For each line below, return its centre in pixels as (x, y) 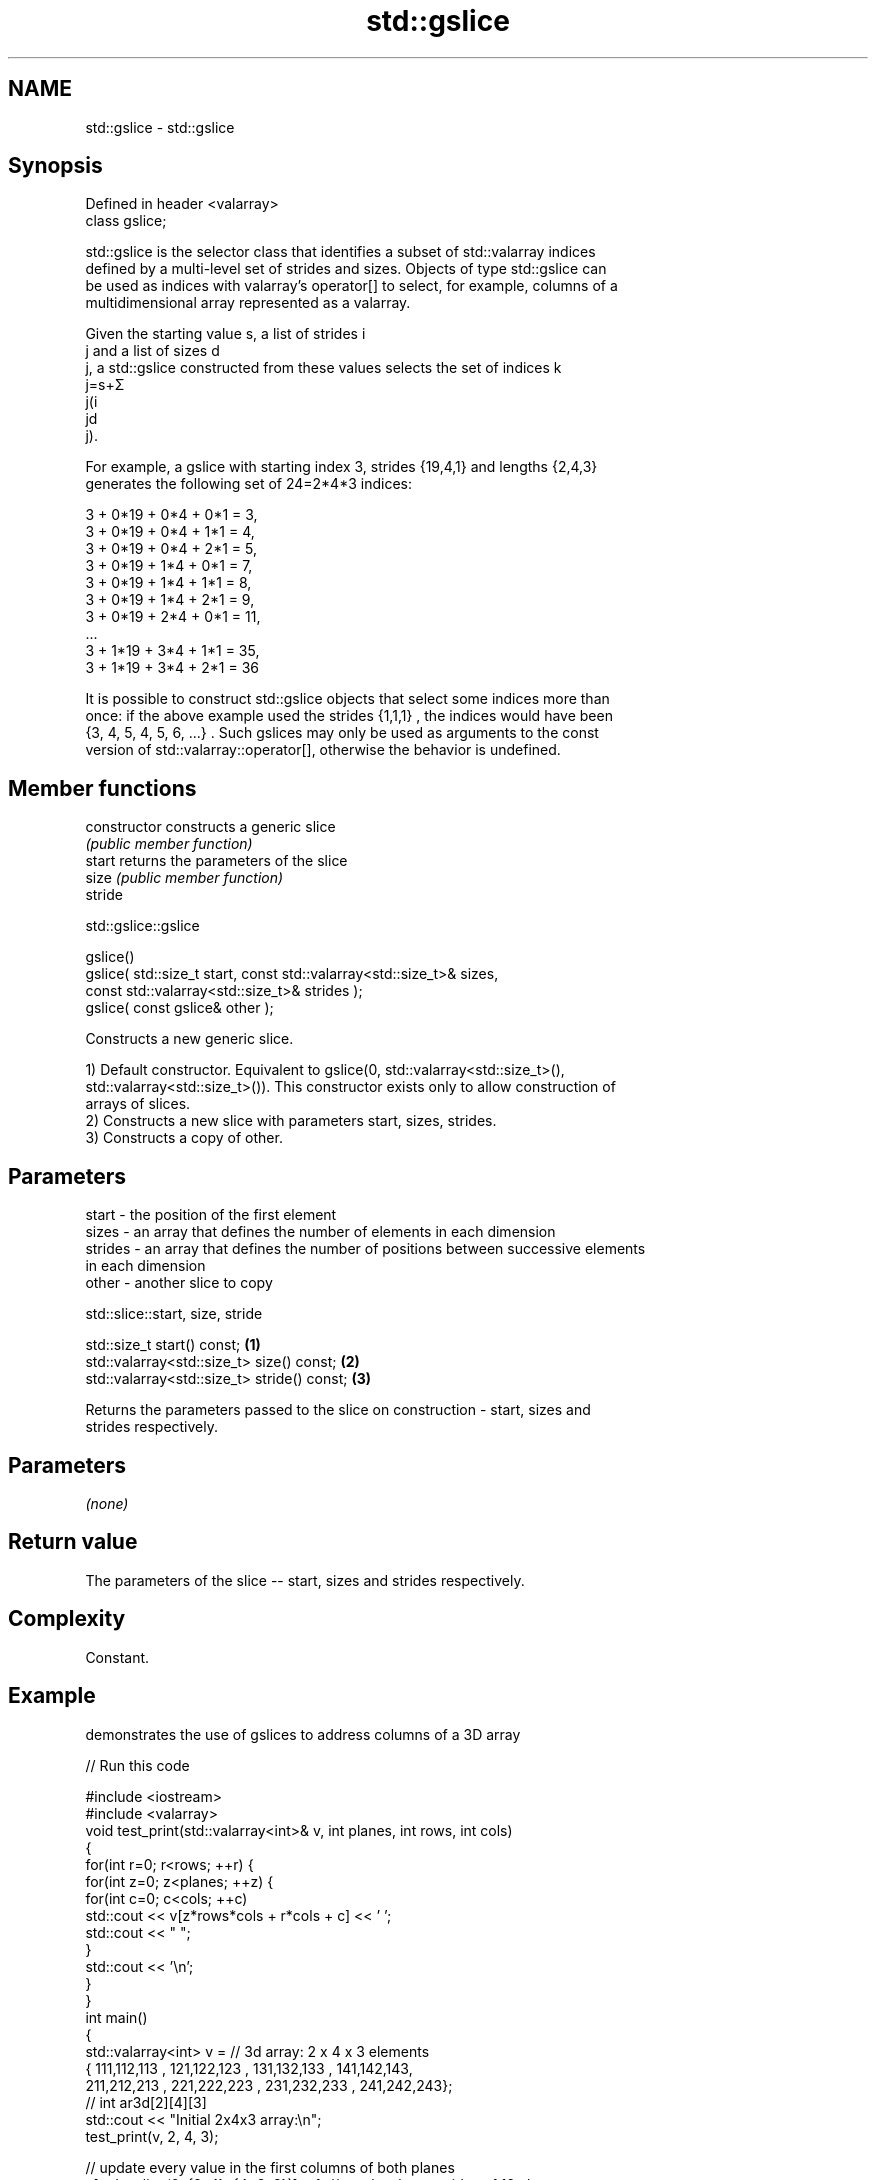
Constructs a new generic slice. (189, 1039)
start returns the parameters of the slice (216, 861)
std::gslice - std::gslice (160, 127)
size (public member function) (184, 878)
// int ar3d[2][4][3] (146, 2102)
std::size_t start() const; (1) (173, 1345)
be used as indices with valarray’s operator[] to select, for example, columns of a (351, 286)
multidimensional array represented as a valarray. (248, 303)
